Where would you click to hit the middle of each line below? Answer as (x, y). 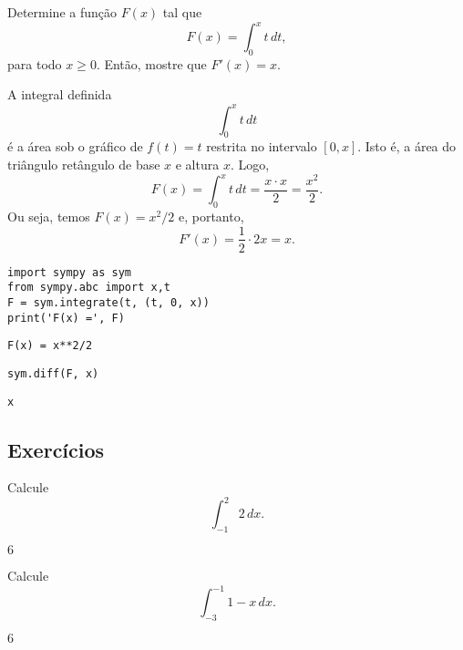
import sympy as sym (70, 272)
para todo (35, 63)
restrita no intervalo (262, 146)
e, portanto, (211, 216)
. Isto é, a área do (407, 146)
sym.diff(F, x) (53, 373)
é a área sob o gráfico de (75, 146)
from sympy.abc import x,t (89, 288)
